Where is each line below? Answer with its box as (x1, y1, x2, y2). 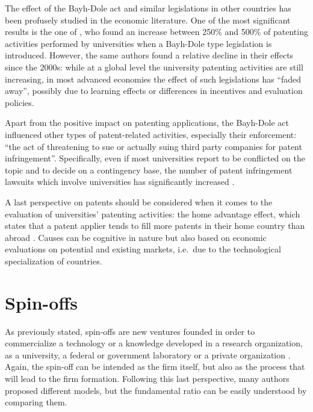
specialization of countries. (5, 254, 102, 267)
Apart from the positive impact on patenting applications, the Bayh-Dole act (5, 116, 289, 129)
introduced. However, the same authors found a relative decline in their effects (5, 49, 294, 61)
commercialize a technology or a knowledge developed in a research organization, (5, 337, 303, 349)
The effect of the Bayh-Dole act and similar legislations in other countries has (5, 2, 291, 14)
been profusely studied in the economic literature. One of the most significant (5, 13, 291, 26)
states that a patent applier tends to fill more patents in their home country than (5, 219, 305, 232)
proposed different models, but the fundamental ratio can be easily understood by (5, 384, 307, 396)
